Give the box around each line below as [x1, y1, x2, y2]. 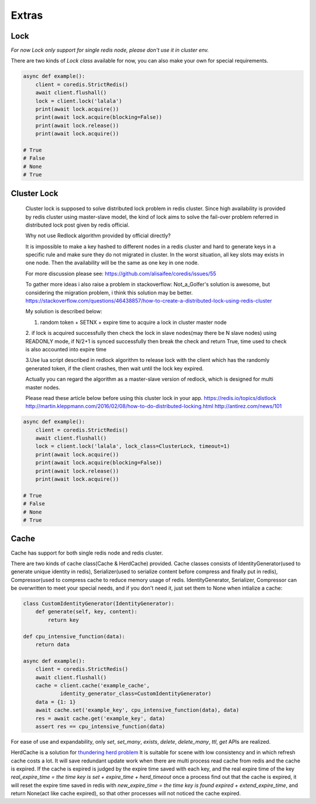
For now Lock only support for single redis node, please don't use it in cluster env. [11, 47, 209, 54]
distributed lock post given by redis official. [25, 221, 130, 228]
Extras [11, 9, 43, 22]
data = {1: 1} [35, 699, 76, 705]
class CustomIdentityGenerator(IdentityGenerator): [23, 600, 175, 607]
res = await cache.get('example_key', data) [35, 715, 166, 721]
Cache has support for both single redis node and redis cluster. [11, 549, 163, 556]
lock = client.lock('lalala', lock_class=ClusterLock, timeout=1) [35, 443, 231, 450]
